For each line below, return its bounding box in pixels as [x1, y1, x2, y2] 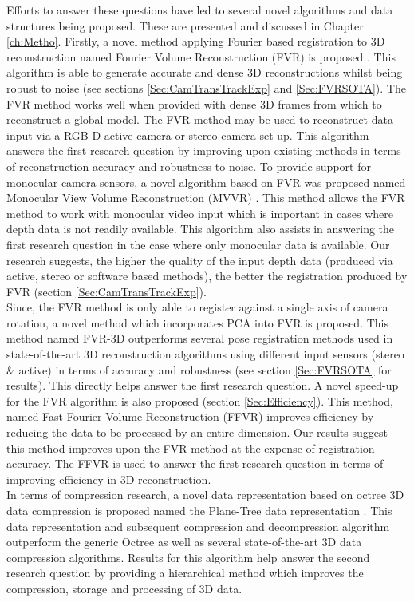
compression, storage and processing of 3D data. [6, 580, 242, 596]
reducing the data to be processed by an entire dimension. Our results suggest [6, 424, 388, 441]
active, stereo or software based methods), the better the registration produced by [6, 267, 408, 284]
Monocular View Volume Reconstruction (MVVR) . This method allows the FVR [6, 189, 405, 206]
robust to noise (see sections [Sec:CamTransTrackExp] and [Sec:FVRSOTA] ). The [6, 79, 406, 96]
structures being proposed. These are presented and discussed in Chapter [6, 17, 364, 34]
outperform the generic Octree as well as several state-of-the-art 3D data [6, 533, 362, 550]
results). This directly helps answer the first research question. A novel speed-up [6, 377, 399, 394]
